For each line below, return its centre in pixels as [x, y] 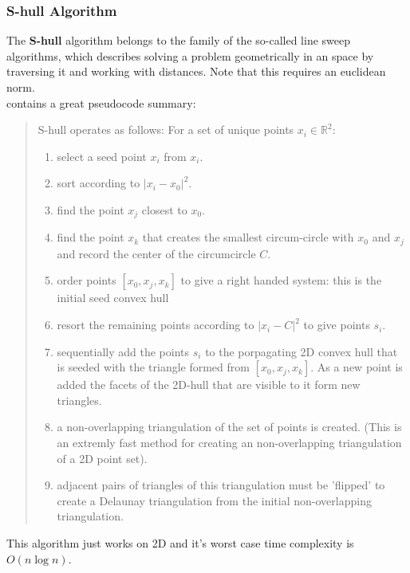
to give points [337, 325]
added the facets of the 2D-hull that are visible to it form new [209, 385]
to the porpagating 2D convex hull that [302, 351]
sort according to [99, 183]
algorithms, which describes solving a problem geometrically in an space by [190, 55]
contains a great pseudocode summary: [101, 102]
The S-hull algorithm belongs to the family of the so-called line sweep [178, 40]
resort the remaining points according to [156, 325]
